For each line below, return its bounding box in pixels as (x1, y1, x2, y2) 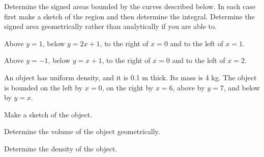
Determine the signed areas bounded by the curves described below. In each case (4, 1, 256, 11)
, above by (172, 82, 205, 92)
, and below (223, 82, 260, 92)
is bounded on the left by (4, 82, 83, 92)
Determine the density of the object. (4, 143, 117, 153)
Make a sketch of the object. (4, 109, 93, 119)
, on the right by (102, 82, 154, 92)
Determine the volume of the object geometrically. (4, 126, 160, 137)
